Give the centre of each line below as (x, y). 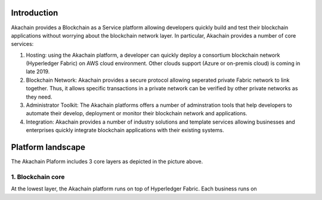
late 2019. (38, 72)
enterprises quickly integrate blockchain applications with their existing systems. (125, 130)
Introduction (35, 13)
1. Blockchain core (38, 177)
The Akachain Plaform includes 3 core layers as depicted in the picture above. (107, 162)
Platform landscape (48, 147)
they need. (39, 97)
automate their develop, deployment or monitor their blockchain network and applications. (137, 113)
